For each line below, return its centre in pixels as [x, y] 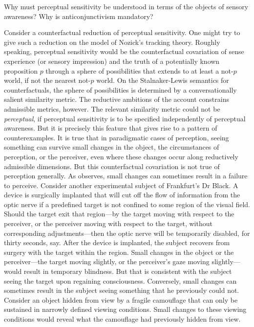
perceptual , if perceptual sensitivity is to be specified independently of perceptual [125, 118]
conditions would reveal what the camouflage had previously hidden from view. [122, 319]
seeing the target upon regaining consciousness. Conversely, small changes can [120, 280]
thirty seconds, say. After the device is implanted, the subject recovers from [117, 242]
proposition [21, 70]
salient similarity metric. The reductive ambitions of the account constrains [116, 99]
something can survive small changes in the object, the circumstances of [112, 147]
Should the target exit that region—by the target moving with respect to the [119, 214]
